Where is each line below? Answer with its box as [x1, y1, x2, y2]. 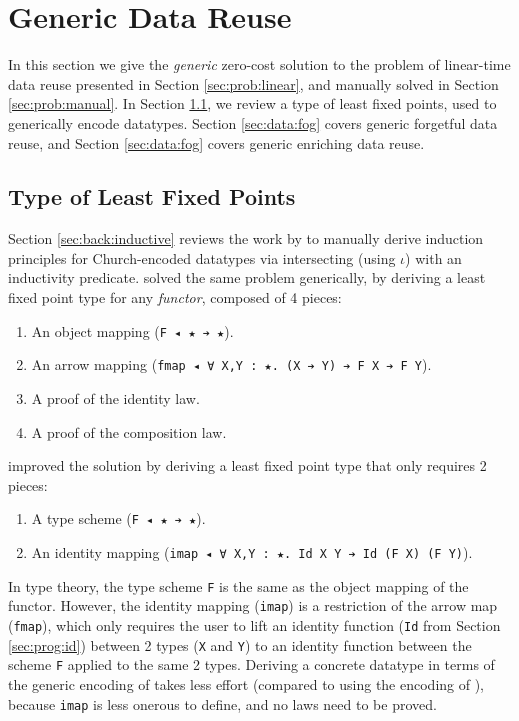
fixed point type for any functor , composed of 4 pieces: [8, 287, 342, 308]
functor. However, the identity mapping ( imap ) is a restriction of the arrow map [8, 595, 498, 616]
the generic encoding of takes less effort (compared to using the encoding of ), [8, 673, 485, 694]
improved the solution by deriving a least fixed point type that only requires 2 [8, 455, 487, 476]
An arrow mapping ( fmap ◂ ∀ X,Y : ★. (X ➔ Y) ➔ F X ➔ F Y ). [31, 354, 432, 375]
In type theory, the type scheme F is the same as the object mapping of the [8, 575, 469, 596]
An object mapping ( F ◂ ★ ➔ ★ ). [31, 320, 234, 341]
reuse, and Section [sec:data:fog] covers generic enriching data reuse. [8, 132, 425, 153]
